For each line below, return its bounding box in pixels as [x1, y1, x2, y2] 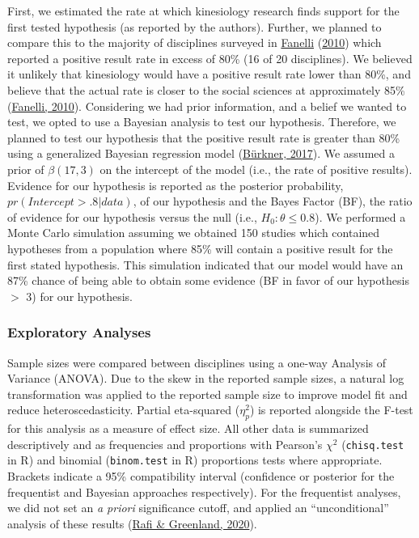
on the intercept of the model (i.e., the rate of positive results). [99, 160, 413, 177]
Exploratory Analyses [7, 322, 151, 342]
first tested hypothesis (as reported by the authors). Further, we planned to [7, 18, 382, 35]
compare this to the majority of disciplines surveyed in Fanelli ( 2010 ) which [7, 34, 382, 51]
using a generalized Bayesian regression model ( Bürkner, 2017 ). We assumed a [7, 145, 395, 162]
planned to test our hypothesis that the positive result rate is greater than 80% [7, 129, 400, 146]
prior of [7, 160, 44, 177]
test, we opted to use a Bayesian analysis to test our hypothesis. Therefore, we [7, 113, 396, 130]
